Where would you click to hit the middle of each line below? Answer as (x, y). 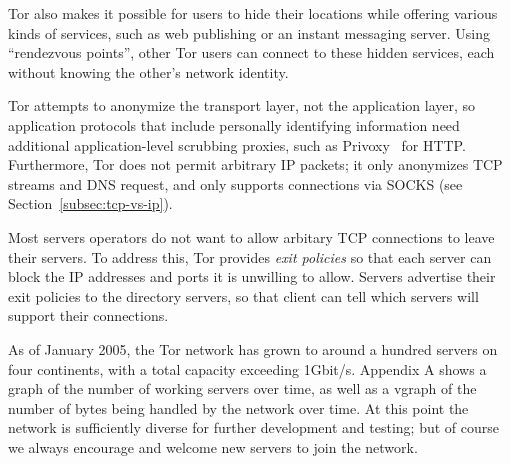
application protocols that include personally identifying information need (234, 124)
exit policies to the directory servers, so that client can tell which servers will (243, 295)
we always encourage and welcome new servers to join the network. (213, 446)
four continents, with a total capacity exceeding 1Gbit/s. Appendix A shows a (247, 368)
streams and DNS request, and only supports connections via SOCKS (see (235, 183)
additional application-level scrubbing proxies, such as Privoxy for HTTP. (237, 144)
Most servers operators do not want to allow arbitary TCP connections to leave (251, 236)
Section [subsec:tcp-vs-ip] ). (90, 203)
